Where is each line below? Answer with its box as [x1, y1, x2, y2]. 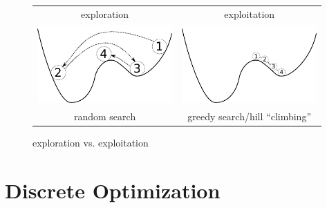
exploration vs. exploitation [32, 135, 149, 149]
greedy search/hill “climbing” [187, 108, 312, 123]
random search [73, 108, 136, 123]
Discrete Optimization [5, 176, 221, 204]
